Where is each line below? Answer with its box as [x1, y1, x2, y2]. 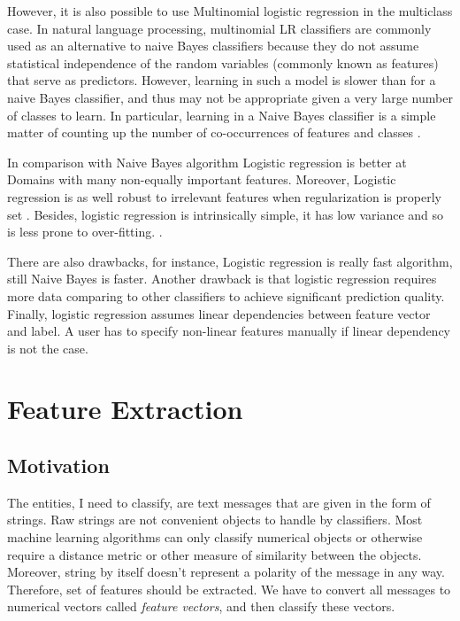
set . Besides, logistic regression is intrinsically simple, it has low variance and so [7, 205, 444, 223]
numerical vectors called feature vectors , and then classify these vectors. [7, 597, 395, 616]
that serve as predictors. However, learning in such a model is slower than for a [7, 71, 436, 89]
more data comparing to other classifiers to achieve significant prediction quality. [7, 286, 445, 305]
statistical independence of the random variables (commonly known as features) [7, 53, 439, 72]
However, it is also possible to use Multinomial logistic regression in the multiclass [7, 2, 453, 19]
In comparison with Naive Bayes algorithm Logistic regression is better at [7, 152, 407, 171]
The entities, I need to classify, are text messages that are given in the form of [7, 493, 431, 511]
